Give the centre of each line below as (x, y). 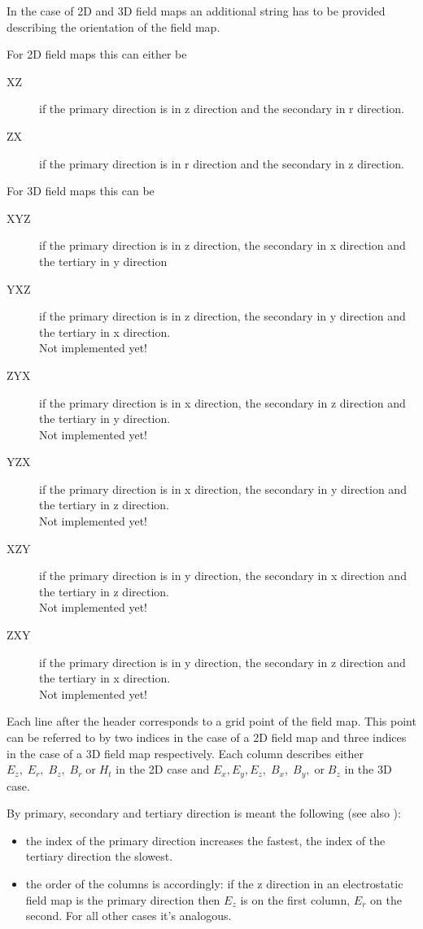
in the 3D (368, 769)
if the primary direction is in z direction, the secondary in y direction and (222, 316)
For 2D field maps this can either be (97, 54)
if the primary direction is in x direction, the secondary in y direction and (223, 488)
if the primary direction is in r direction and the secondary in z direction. (222, 163)
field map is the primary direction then (123, 899)
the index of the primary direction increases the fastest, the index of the (205, 840)
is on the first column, (295, 899)
